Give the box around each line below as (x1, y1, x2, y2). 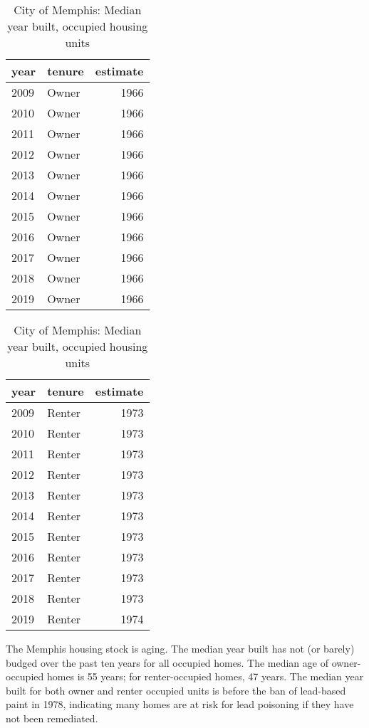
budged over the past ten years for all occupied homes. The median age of (6, 655, 328, 670)
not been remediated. (6, 710, 98, 725)
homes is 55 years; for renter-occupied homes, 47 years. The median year (46, 669, 364, 684)
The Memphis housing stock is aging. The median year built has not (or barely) (6, 641, 355, 655)
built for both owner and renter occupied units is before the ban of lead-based (6, 682, 346, 697)
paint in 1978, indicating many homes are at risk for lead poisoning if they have (6, 697, 354, 712)
